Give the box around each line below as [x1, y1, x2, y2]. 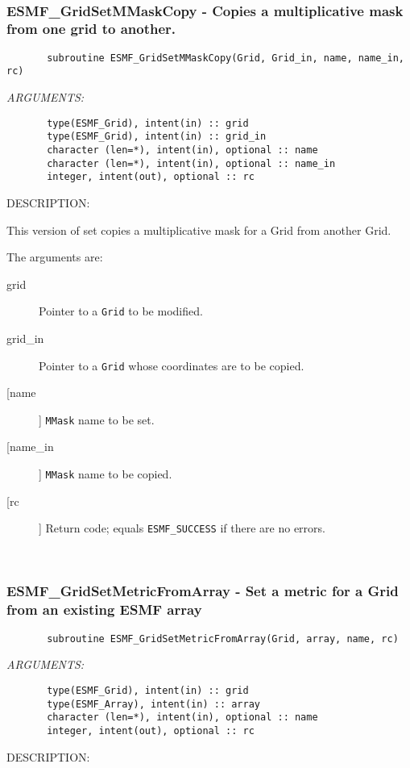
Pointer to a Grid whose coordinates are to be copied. [39, 357, 304, 374]
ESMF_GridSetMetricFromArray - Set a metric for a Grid [6, 581, 399, 601]
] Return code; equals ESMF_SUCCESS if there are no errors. [39, 520, 325, 536]
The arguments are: [6, 248, 103, 265]
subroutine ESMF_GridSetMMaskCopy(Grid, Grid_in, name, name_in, [47, 52, 404, 64]
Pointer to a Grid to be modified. [39, 303, 203, 319]
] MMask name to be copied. [39, 465, 172, 482]
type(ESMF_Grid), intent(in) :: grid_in [47, 131, 267, 143]
